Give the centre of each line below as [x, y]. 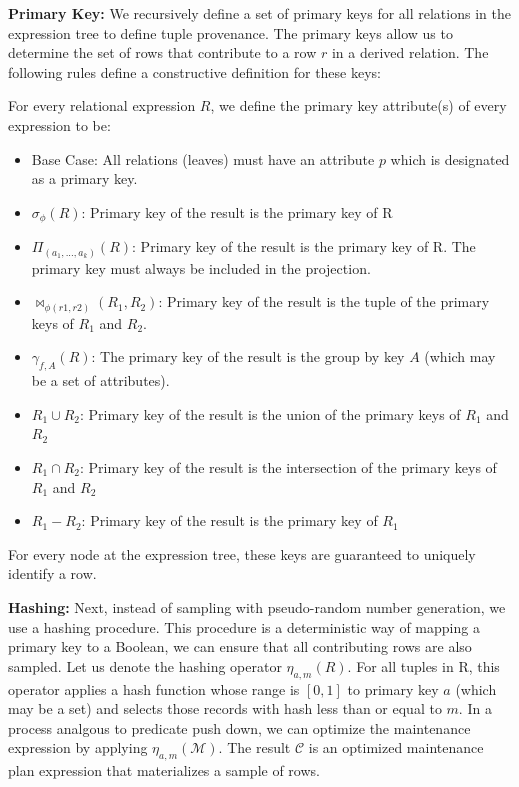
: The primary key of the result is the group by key [248, 356]
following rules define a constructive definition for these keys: [194, 71]
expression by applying [78, 747]
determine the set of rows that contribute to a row [162, 52]
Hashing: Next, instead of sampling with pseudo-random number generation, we [257, 606]
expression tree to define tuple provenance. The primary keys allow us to [230, 32]
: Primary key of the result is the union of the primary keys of [270, 413]
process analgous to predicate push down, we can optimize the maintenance [239, 727]
